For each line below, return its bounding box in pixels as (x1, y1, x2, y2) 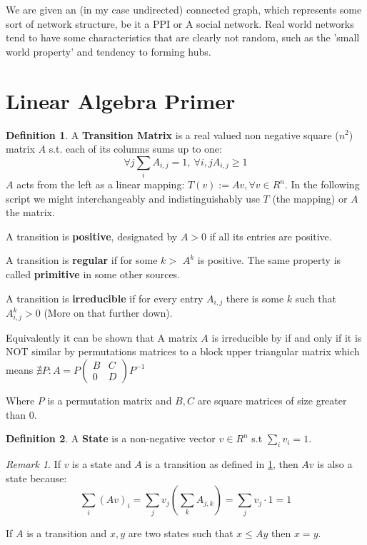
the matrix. (6, 205, 55, 220)
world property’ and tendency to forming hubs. (6, 44, 211, 58)
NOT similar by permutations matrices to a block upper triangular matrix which (6, 344, 360, 359)
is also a (317, 456, 353, 471)
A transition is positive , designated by (6, 228, 178, 243)
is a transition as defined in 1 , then (145, 456, 298, 471)
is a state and (72, 456, 131, 471)
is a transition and (26, 526, 107, 541)
